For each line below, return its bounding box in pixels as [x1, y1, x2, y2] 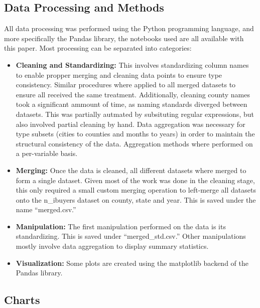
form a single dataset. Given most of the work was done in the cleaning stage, [16, 175, 255, 185]
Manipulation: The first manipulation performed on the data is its [16, 221, 226, 231]
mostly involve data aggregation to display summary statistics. [16, 241, 209, 251]
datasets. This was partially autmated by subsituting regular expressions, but [16, 108, 254, 119]
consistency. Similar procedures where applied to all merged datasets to [16, 79, 236, 90]
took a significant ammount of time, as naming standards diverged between [16, 99, 247, 109]
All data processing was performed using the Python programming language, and [4, 23, 254, 34]
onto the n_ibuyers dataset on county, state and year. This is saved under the [16, 194, 256, 205]
